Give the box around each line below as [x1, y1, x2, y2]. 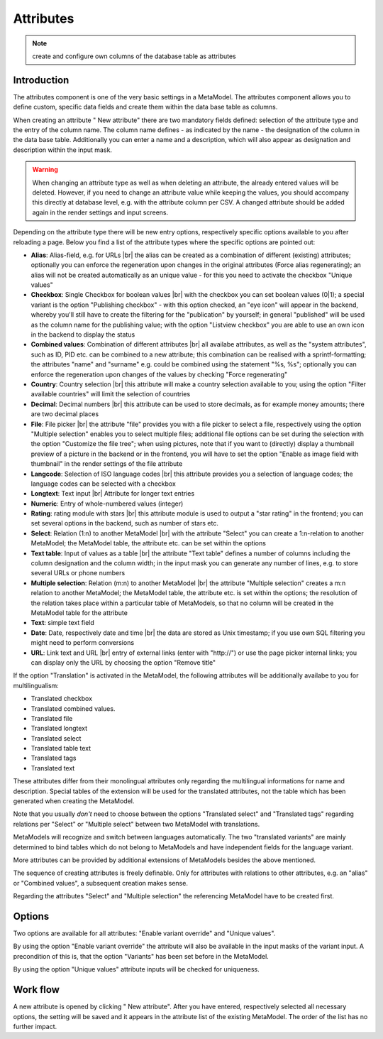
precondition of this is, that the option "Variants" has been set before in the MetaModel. [13, 952, 269, 960]
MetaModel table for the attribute [30, 608, 128, 617]
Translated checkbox [30, 695, 92, 703]
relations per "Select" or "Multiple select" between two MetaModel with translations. [13, 820, 260, 828]
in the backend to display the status [30, 330, 135, 339]
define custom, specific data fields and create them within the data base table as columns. [13, 103, 278, 111]
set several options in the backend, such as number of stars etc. [30, 519, 219, 528]
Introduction [13, 74, 70, 86]
